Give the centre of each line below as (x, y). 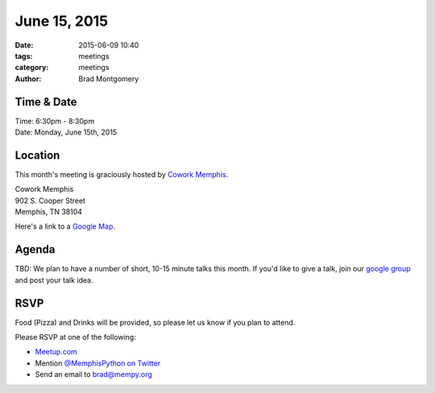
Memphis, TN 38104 (49, 212)
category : (32, 68)
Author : (28, 79)
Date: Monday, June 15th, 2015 (66, 132)
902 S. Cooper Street (50, 201)
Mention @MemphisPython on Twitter (98, 363)
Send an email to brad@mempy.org (93, 374)
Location (37, 155)
